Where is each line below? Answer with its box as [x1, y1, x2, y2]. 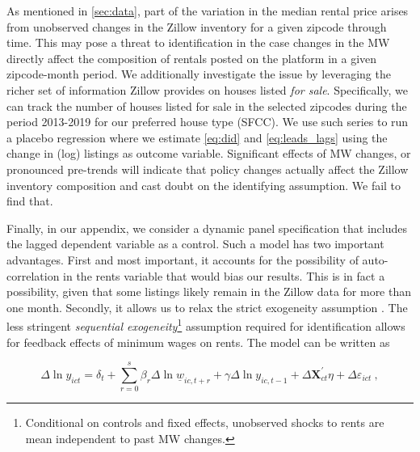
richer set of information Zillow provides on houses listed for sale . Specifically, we [6, 81, 408, 98]
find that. [6, 192, 53, 209]
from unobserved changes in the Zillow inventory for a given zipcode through [6, 18, 387, 35]
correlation [6, 267, 60, 284]
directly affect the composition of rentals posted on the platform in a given [6, 49, 377, 66]
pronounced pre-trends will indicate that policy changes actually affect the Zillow [6, 160, 409, 177]
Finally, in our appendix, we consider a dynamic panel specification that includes [6, 219, 408, 236]
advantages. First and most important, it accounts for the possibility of [6, 251, 359, 268]
